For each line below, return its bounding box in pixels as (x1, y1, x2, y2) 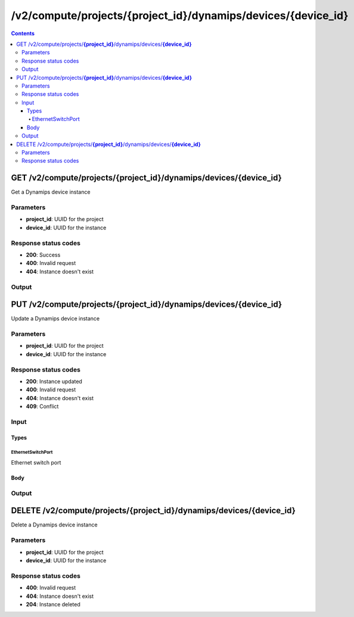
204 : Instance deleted (26, 600, 80, 607)
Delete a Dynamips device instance (11, 521, 98, 528)
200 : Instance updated (26, 378, 83, 385)
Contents (11, 30, 35, 37)
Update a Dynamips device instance (11, 315, 100, 322)
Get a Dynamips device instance (11, 188, 91, 196)
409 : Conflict (26, 403, 59, 410)
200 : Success (26, 251, 61, 258)
